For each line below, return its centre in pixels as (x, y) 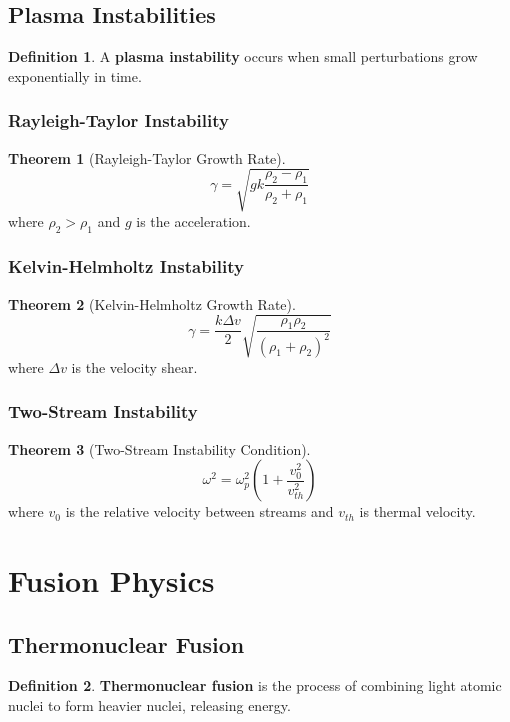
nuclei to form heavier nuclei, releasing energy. (149, 705)
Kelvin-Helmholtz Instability (126, 266)
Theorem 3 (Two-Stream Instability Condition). (159, 448)
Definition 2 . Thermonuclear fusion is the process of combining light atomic (255, 685)
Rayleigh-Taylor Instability (118, 120)
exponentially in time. (75, 75)
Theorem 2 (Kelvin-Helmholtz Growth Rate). (152, 303)
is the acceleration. (193, 220)
